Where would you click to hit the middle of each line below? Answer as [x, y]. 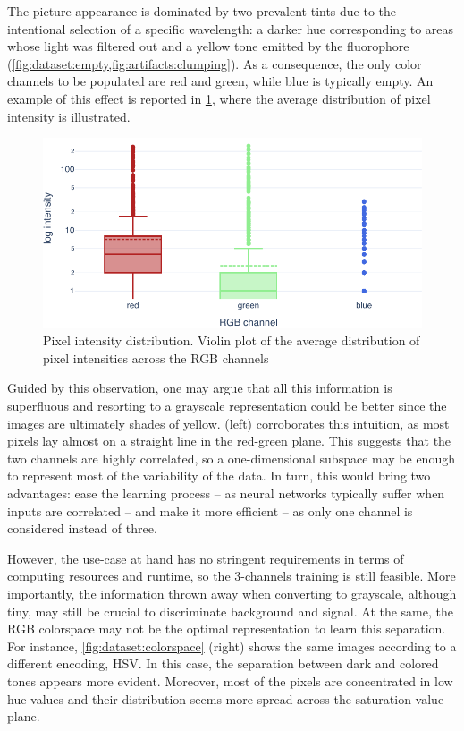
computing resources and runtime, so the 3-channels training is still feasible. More [232, 576]
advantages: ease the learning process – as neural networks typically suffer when [226, 493]
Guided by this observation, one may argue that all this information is [200, 388]
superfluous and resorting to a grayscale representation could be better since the [227, 406]
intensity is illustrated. [69, 116]
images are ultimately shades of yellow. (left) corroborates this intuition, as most [228, 423]
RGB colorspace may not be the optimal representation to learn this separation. [227, 629]
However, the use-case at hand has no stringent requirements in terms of [206, 558]
